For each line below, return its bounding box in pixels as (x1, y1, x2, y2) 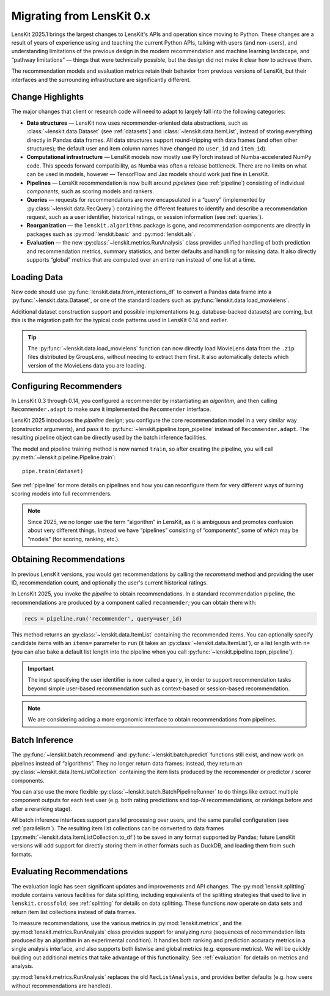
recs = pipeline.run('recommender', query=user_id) (24, 615, 183, 622)
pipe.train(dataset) (22, 468, 84, 475)
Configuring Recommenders (11, 381, 122, 391)
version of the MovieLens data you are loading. (28, 361, 147, 369)
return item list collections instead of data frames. (11, 908, 137, 915)
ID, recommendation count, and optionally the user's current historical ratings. (11, 578, 208, 586)
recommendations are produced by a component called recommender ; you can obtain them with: (11, 599, 257, 606)
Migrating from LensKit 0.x (11, 9, 151, 23)
